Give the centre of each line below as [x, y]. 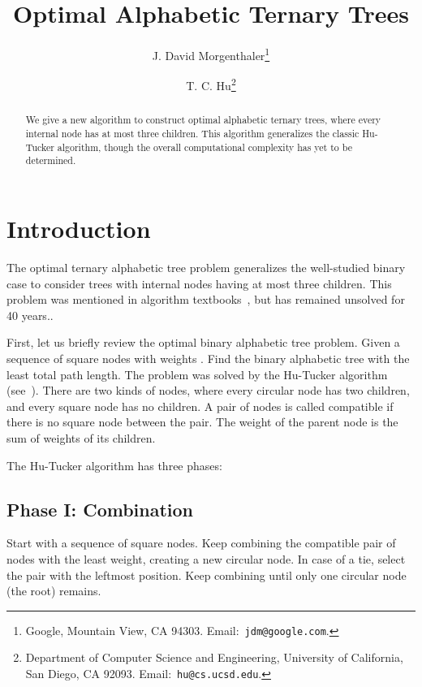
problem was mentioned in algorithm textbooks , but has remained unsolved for [206, 299]
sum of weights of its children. [81, 437]
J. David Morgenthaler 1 [211, 54]
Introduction [79, 229]
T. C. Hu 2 [211, 84]
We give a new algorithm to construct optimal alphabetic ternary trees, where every [203, 120]
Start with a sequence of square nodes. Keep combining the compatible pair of [201, 543]
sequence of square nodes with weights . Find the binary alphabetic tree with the [208, 358]
